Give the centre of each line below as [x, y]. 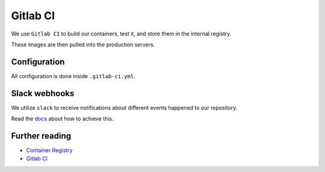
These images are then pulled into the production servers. [83, 45]
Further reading [41, 136]
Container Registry [49, 150]
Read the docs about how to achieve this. [62, 119]
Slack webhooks [43, 93]
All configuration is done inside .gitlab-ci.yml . [73, 76]
